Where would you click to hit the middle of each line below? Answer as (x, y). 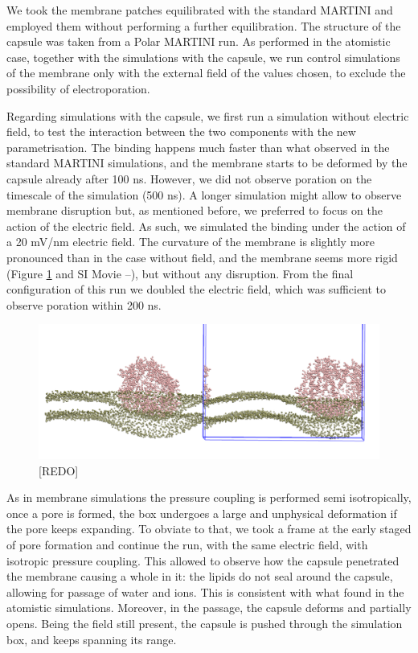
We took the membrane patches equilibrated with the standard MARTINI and (200, 10)
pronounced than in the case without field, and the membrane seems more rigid (202, 257)
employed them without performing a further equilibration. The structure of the (204, 25)
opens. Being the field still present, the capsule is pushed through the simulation (205, 623)
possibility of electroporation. (78, 88)
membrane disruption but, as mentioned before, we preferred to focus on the (195, 210)
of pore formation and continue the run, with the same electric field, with (187, 544)
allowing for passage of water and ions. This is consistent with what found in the (205, 591)
